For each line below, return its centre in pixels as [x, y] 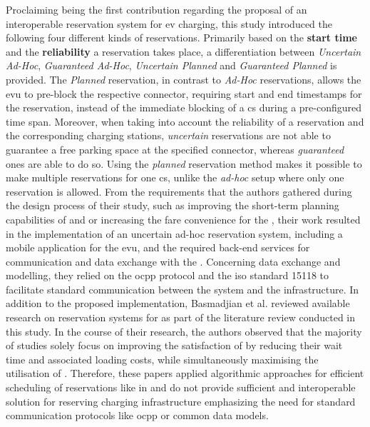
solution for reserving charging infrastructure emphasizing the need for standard [181, 401]
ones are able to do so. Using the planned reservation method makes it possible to [184, 163]
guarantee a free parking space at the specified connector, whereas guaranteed [175, 149]
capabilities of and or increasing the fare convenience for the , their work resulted [183, 219]
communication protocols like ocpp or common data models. [137, 415]
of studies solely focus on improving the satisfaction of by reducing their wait [174, 345]
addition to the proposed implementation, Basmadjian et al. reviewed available [178, 303]
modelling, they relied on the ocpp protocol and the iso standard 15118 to [168, 275]
